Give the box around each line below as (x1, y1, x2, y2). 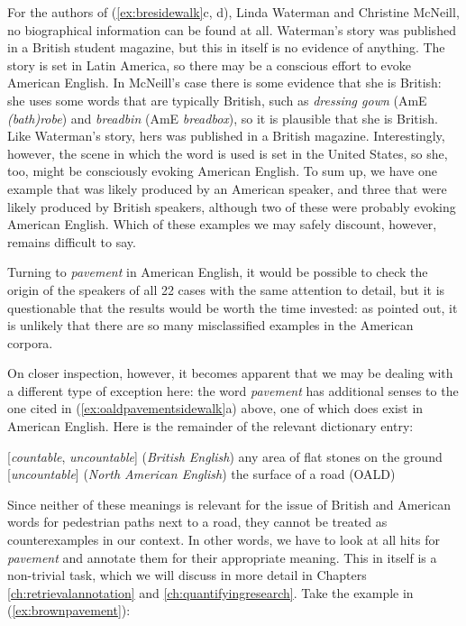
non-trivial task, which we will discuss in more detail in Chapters (7, 566, 367, 585)
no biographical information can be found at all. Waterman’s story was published (7, 20, 456, 39)
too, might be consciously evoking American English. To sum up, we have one (7, 161, 437, 180)
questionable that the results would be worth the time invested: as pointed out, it (7, 298, 458, 317)
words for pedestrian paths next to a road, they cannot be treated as (7, 512, 388, 531)
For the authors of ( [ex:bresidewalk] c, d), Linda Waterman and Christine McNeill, (7, 3, 460, 21)
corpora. (7, 333, 53, 352)
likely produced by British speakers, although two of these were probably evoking (7, 197, 456, 216)
